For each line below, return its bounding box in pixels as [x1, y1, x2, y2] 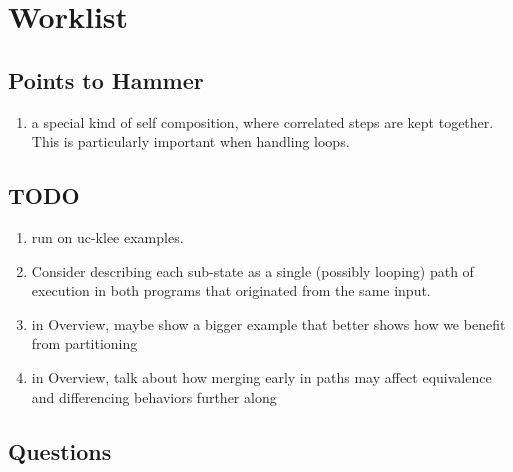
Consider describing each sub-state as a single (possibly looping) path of [31, 260, 474, 281]
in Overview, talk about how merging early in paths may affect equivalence [31, 366, 492, 387]
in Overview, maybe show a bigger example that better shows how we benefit [31, 313, 506, 334]
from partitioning [31, 333, 138, 354]
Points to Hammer [8, 64, 204, 95]
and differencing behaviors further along [31, 386, 277, 407]
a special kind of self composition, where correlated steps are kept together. [31, 111, 494, 132]
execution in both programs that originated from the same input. [31, 280, 431, 301]
